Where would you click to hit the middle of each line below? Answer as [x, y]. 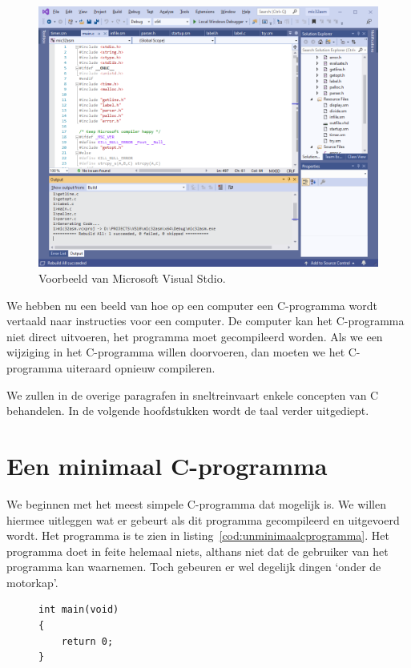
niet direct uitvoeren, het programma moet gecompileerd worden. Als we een [195, 336]
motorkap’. [32, 582]
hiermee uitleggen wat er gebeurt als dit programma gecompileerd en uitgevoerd [203, 519]
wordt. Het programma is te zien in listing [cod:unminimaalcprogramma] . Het [198, 535]
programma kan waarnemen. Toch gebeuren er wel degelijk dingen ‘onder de [194, 567]
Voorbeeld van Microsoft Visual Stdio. [132, 278]
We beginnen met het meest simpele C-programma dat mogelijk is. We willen [196, 503]
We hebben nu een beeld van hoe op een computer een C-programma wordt [192, 305]
